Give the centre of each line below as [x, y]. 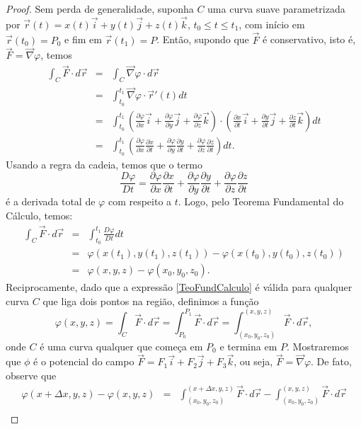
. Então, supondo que [203, 39]
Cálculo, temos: [39, 216]
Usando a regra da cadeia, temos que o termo [104, 164]
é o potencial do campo [84, 361]
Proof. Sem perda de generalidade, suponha [100, 8]
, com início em [272, 24]
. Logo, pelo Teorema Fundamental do [261, 201]
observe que [31, 376]
